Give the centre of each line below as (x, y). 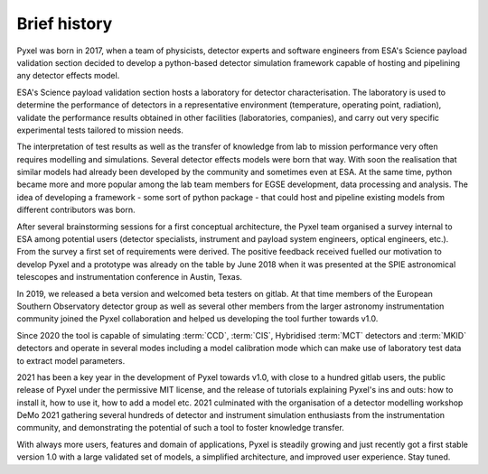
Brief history (65, 23)
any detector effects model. (68, 76)
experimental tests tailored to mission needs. (100, 130)
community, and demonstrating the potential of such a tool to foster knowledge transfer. (181, 428)
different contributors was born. (76, 210)
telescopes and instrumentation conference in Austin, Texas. (130, 277)
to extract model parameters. (71, 360)
